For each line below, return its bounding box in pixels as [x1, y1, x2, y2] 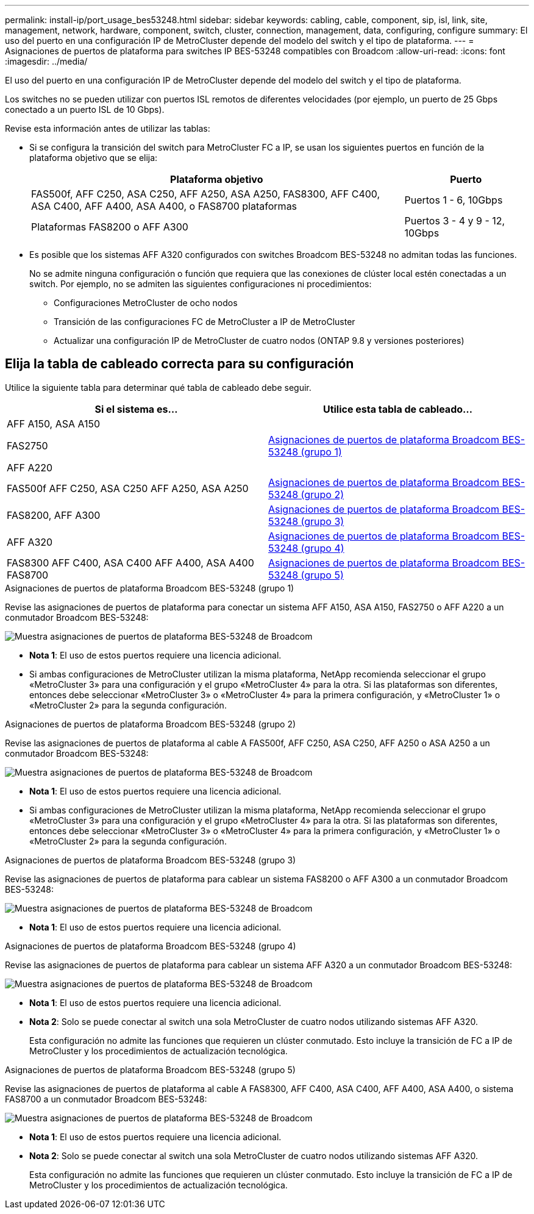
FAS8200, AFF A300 [7, 509, 101, 521]
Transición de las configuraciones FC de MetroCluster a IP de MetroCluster [54, 316, 355, 327]
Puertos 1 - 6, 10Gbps [404, 194, 503, 206]
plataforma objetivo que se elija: [29, 152, 158, 163]
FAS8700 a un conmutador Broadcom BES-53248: [5, 1093, 207, 1104]
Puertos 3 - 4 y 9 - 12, [404, 215, 505, 227]
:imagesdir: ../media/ [5, 56, 88, 66]
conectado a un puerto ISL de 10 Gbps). [5, 104, 165, 115]
